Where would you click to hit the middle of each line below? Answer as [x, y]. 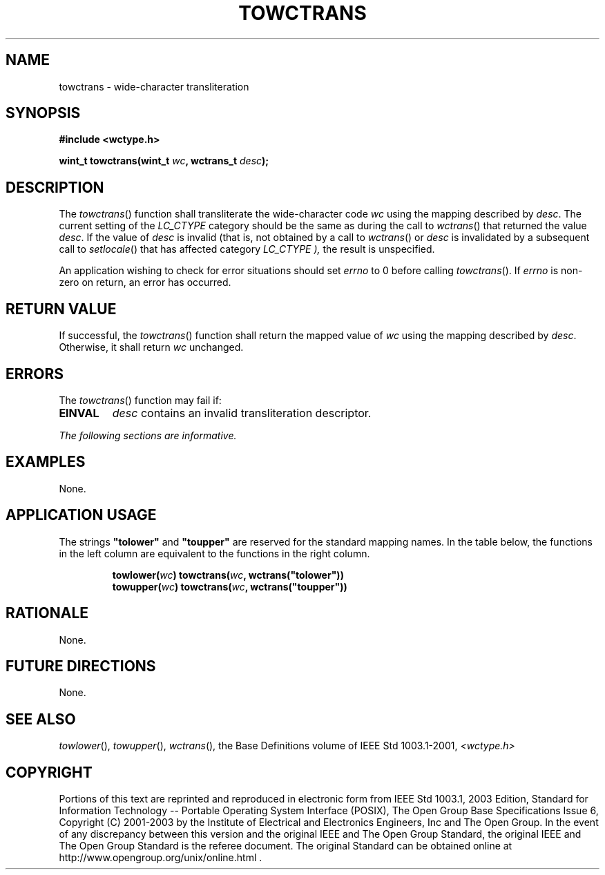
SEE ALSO [41, 719]
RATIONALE [47, 613]
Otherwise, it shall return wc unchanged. [151, 347]
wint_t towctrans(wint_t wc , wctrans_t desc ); [164, 161]
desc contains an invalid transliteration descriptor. [242, 413]
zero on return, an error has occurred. [145, 282]
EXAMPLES [46, 462]
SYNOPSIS [43, 113]
